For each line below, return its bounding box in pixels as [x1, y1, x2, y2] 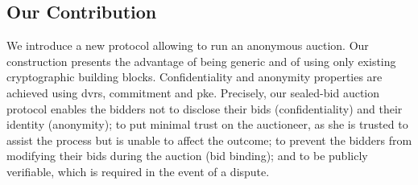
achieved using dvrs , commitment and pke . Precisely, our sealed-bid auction [6, 84, 380, 101]
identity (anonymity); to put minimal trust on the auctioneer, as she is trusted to [6, 116, 408, 133]
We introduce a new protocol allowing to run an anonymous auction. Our [6, 37, 369, 54]
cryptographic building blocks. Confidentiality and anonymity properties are [6, 68, 383, 85]
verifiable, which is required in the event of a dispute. [6, 162, 270, 179]
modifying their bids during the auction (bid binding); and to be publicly [6, 147, 368, 164]
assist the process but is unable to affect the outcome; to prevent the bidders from [6, 131, 412, 148]
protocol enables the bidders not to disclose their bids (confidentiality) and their [6, 100, 403, 117]
